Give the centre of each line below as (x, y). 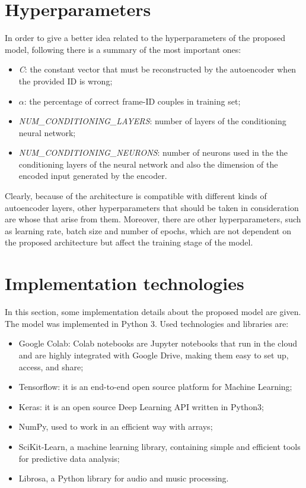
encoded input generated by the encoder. (93, 176)
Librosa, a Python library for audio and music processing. (124, 478)
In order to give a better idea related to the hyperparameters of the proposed (145, 38)
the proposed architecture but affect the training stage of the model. (129, 242)
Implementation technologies (125, 283)
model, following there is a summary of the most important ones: (123, 49)
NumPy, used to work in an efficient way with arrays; (116, 426)
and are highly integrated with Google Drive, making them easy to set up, (154, 355)
